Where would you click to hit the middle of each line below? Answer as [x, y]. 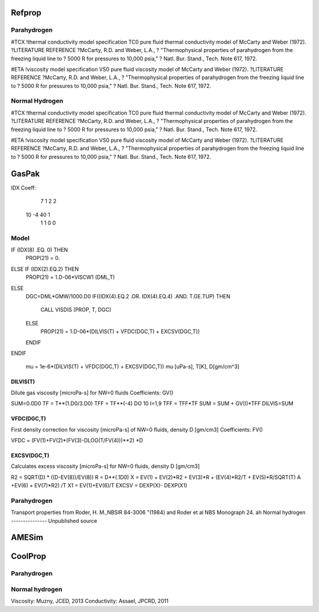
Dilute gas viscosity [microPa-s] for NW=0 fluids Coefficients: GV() [92, 392]
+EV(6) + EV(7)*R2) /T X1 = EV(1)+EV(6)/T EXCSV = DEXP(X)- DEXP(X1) [99, 486]
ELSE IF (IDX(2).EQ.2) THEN [45, 269]
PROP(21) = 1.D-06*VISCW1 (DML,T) [70, 277]
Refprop [26, 13]
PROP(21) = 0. [43, 258]
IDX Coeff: [24, 188]
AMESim [27, 538]
